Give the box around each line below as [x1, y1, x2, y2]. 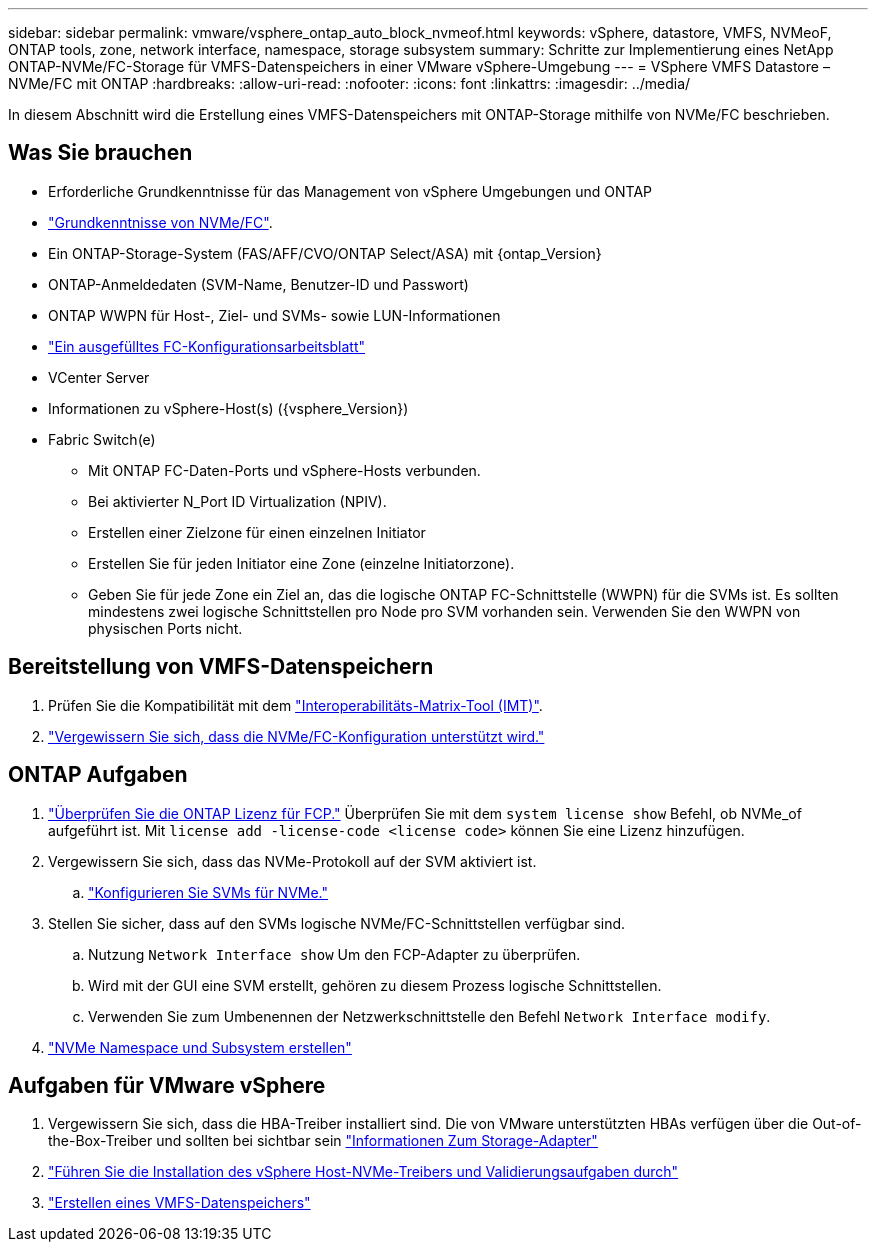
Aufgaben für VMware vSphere [8, 1072, 326, 1098]
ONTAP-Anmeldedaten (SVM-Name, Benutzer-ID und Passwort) [48, 275, 469, 293]
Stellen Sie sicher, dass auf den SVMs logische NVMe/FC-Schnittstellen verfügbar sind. [48, 914, 626, 932]
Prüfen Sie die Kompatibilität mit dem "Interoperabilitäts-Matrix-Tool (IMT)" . [48, 696, 543, 714]
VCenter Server [48, 368, 150, 386]
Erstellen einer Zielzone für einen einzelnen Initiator [88, 523, 426, 541]
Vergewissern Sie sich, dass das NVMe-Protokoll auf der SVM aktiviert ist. [48, 852, 537, 870]
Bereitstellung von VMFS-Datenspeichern [8, 654, 434, 680]
